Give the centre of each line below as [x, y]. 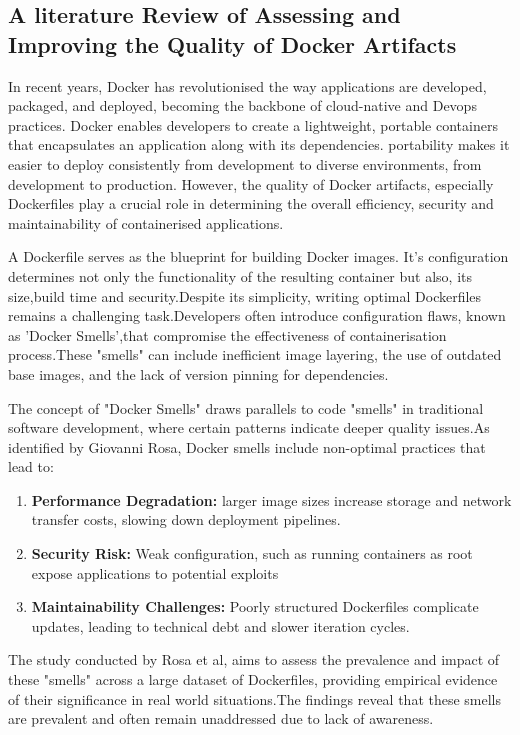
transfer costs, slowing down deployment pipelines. [186, 519]
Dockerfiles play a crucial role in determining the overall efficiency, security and [251, 203]
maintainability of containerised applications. [146, 222]
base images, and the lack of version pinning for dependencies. [198, 373]
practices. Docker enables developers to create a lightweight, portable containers [253, 124]
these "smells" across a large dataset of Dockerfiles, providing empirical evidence [253, 679]
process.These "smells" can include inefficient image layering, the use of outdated [255, 354]
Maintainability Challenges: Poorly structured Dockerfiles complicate [255, 606]
